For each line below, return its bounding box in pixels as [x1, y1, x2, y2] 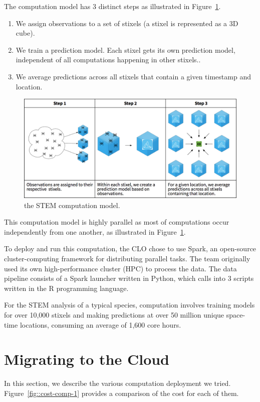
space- [226, 310, 245, 320]
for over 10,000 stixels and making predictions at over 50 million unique [4, 310, 224, 320]
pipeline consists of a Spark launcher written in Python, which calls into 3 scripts [4, 273, 254, 283]
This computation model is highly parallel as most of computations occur [4, 217, 229, 227]
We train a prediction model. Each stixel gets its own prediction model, [16, 44, 235, 55]
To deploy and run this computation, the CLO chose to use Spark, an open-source [4, 243, 256, 254]
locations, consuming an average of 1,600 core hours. [20, 319, 181, 330]
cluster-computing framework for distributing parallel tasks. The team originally [4, 253, 250, 264]
